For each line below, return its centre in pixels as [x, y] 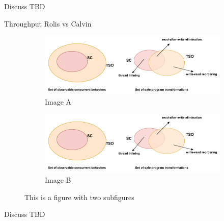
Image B [58, 179]
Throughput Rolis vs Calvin [48, 23]
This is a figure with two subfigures [79, 197]
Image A [58, 101]
